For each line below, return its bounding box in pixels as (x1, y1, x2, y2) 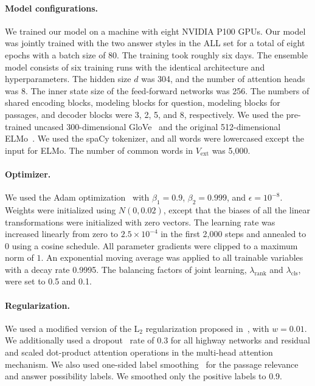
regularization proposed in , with (145, 322, 269, 334)
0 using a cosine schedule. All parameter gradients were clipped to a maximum (5, 239, 298, 252)
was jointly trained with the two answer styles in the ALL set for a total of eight (5, 36, 305, 49)
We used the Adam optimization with (5, 191, 150, 204)
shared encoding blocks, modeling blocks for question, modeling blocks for (5, 96, 280, 109)
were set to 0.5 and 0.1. (5, 275, 92, 288)
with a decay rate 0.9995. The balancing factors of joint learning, (5, 263, 247, 275)
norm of (5, 251, 34, 264)
